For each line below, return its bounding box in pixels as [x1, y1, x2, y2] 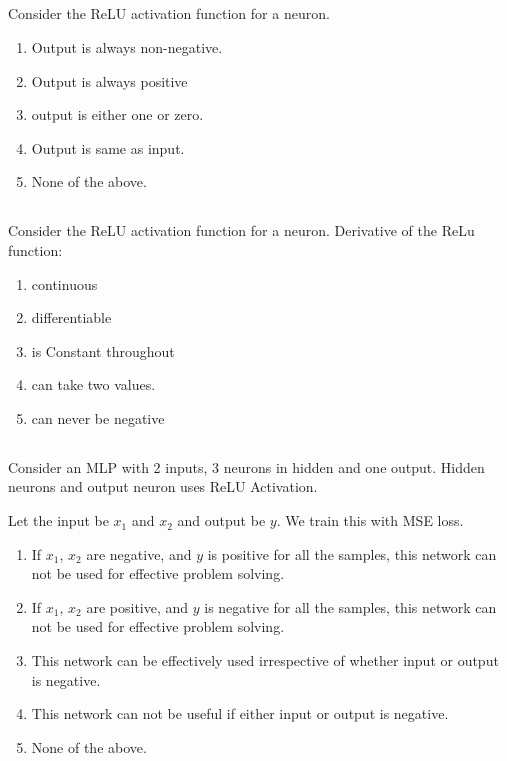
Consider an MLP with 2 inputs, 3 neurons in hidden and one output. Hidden [8, 456, 485, 477]
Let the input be [8, 510, 109, 531]
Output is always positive [31, 70, 188, 91]
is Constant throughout [31, 340, 175, 361]
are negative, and [86, 543, 192, 564]
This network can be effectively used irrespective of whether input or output [31, 650, 499, 671]
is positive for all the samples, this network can [207, 543, 497, 564]
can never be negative [31, 407, 165, 428]
